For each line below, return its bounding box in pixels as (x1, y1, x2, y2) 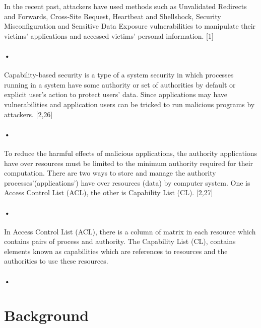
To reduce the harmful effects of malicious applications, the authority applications (4, 147, 257, 158)
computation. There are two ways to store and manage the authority (4, 168, 216, 178)
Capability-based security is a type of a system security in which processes (4, 69, 234, 80)
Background (4, 305, 89, 325)
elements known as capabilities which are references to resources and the (4, 245, 228, 256)
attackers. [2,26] (4, 109, 53, 119)
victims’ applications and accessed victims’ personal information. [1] (4, 30, 214, 41)
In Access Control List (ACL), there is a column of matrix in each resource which (4, 226, 256, 236)
